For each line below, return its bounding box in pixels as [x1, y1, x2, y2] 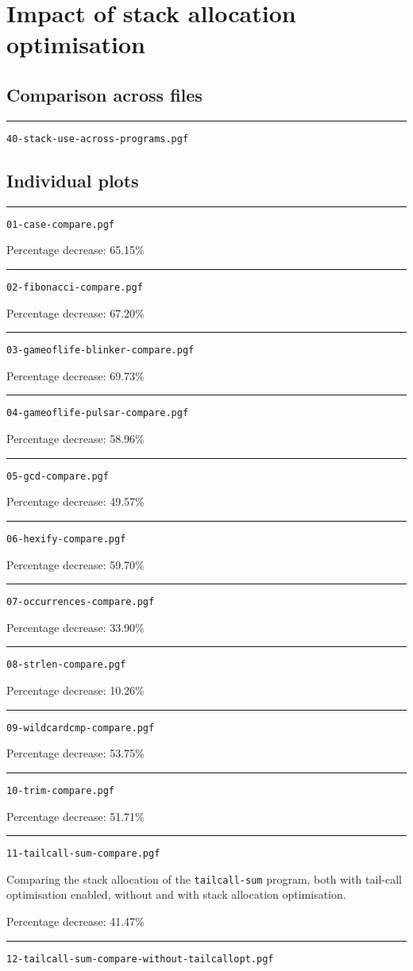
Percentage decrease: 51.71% [6, 807, 145, 824]
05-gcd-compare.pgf [6, 470, 109, 482]
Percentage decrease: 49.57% [6, 493, 145, 510]
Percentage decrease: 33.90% [6, 618, 145, 635]
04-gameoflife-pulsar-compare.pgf [6, 407, 189, 419]
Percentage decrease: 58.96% [6, 430, 145, 447]
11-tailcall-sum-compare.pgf [6, 848, 160, 860]
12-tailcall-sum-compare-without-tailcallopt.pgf [6, 953, 274, 965]
